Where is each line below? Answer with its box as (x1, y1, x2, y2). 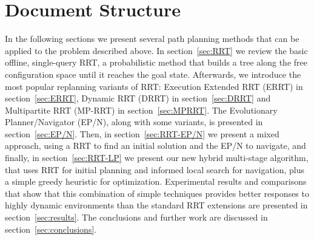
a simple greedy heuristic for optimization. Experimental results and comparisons (5, 175, 307, 188)
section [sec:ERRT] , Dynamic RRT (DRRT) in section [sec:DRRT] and (5, 92, 271, 105)
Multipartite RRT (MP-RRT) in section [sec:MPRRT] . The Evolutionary (5, 103, 278, 116)
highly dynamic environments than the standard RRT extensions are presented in (5, 199, 308, 211)
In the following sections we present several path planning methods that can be (5, 32, 299, 45)
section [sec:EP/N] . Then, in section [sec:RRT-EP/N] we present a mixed (5, 127, 279, 140)
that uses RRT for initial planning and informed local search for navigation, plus (5, 163, 305, 176)
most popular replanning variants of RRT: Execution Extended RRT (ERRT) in (5, 80, 303, 92)
